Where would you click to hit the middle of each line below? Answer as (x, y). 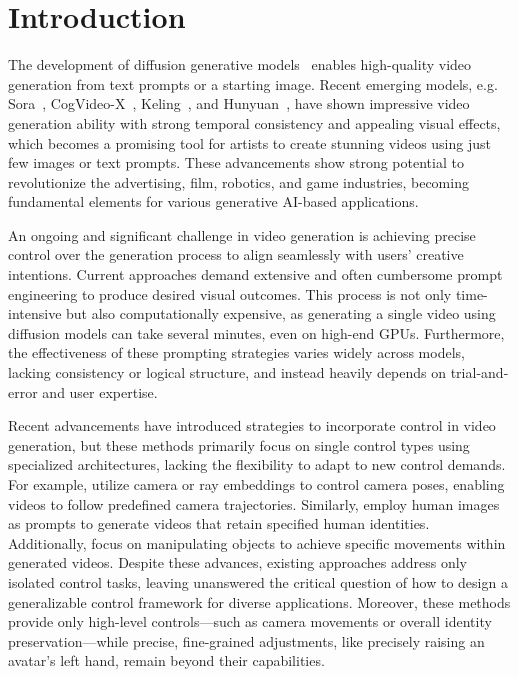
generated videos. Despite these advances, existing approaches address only (238, 562)
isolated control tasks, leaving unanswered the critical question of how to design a (258, 581)
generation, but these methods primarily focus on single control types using (239, 444)
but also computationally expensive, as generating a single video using (281, 313)
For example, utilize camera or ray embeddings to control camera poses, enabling (256, 484)
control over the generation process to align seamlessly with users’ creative (236, 254)
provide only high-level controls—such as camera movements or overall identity (250, 621)
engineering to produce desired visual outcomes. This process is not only (230, 293)
